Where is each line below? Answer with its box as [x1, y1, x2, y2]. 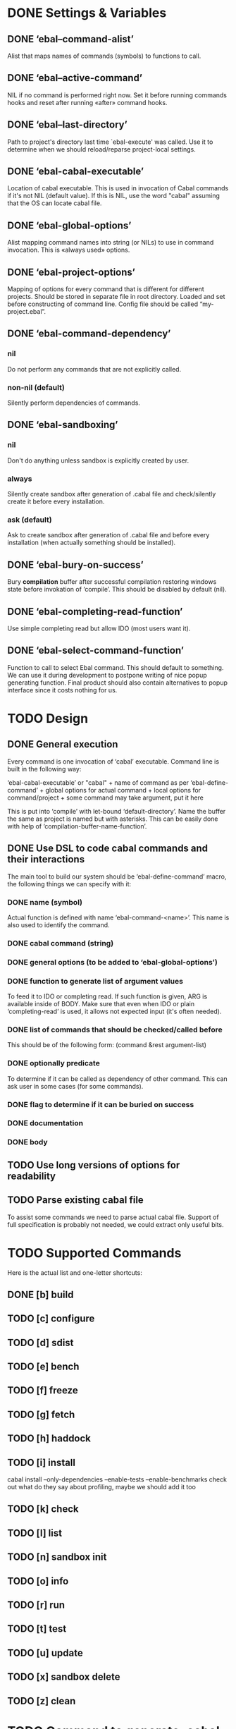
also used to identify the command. [7, 920, 111, 929]
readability [7, 1170, 56, 1182]
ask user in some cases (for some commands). [7, 1082, 144, 1090]
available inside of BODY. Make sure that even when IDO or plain [7, 1000, 195, 1008]
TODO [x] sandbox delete [7, 1671, 120, 1683]
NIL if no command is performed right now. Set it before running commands [7, 90, 228, 99]
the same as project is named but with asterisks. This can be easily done [7, 814, 218, 823]
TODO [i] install [7, 1456, 76, 1468]
